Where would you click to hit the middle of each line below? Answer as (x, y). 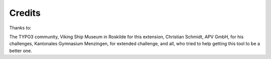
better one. (21, 51)
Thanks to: (20, 28)
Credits (25, 13)
